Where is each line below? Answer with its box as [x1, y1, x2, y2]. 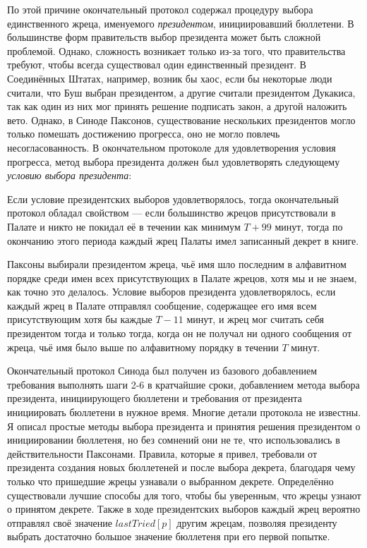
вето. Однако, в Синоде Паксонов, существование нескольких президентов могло [7, 112, 356, 127]
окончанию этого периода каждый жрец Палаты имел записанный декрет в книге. [7, 233, 359, 248]
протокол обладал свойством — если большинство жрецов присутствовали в [7, 205, 336, 220]
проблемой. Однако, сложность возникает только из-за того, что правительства [7, 43, 346, 58]
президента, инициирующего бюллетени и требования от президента [7, 391, 302, 406]
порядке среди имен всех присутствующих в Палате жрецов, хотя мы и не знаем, [7, 270, 357, 285]
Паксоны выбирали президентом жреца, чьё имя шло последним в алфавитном [7, 257, 347, 272]
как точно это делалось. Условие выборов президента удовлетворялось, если [7, 284, 336, 299]
